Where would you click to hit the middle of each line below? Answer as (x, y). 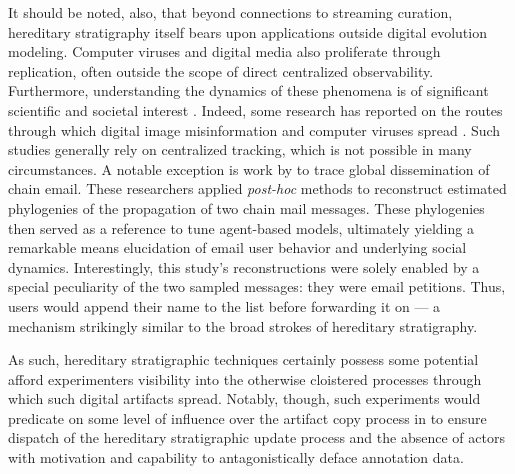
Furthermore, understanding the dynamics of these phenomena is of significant (248, 90)
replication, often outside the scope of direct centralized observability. (221, 70)
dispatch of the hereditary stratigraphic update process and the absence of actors (256, 437)
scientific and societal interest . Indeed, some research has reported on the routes (255, 109)
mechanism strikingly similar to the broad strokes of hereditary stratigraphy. (243, 325)
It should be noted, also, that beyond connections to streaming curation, (230, 12)
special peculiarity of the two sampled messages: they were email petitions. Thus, (257, 286)
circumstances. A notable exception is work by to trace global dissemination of (249, 168)
